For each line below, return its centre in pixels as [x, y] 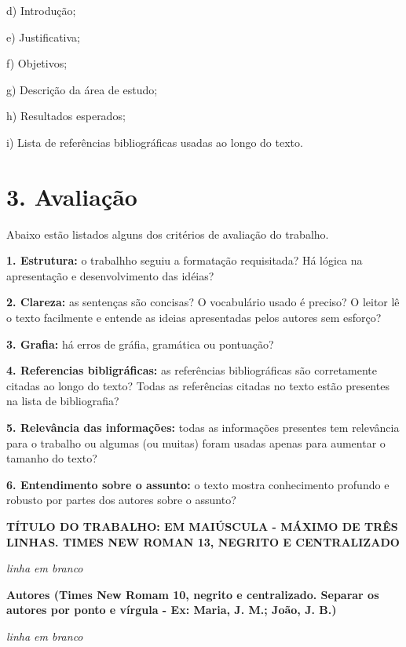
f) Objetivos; [37, 63]
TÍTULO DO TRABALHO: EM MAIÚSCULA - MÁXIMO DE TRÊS [202, 526]
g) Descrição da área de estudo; [82, 89]
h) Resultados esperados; [66, 116]
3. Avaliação [72, 196]
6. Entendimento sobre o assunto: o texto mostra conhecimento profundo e [198, 484]
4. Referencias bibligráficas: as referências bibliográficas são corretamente [192, 370]
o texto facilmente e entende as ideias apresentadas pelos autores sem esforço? [194, 318]
